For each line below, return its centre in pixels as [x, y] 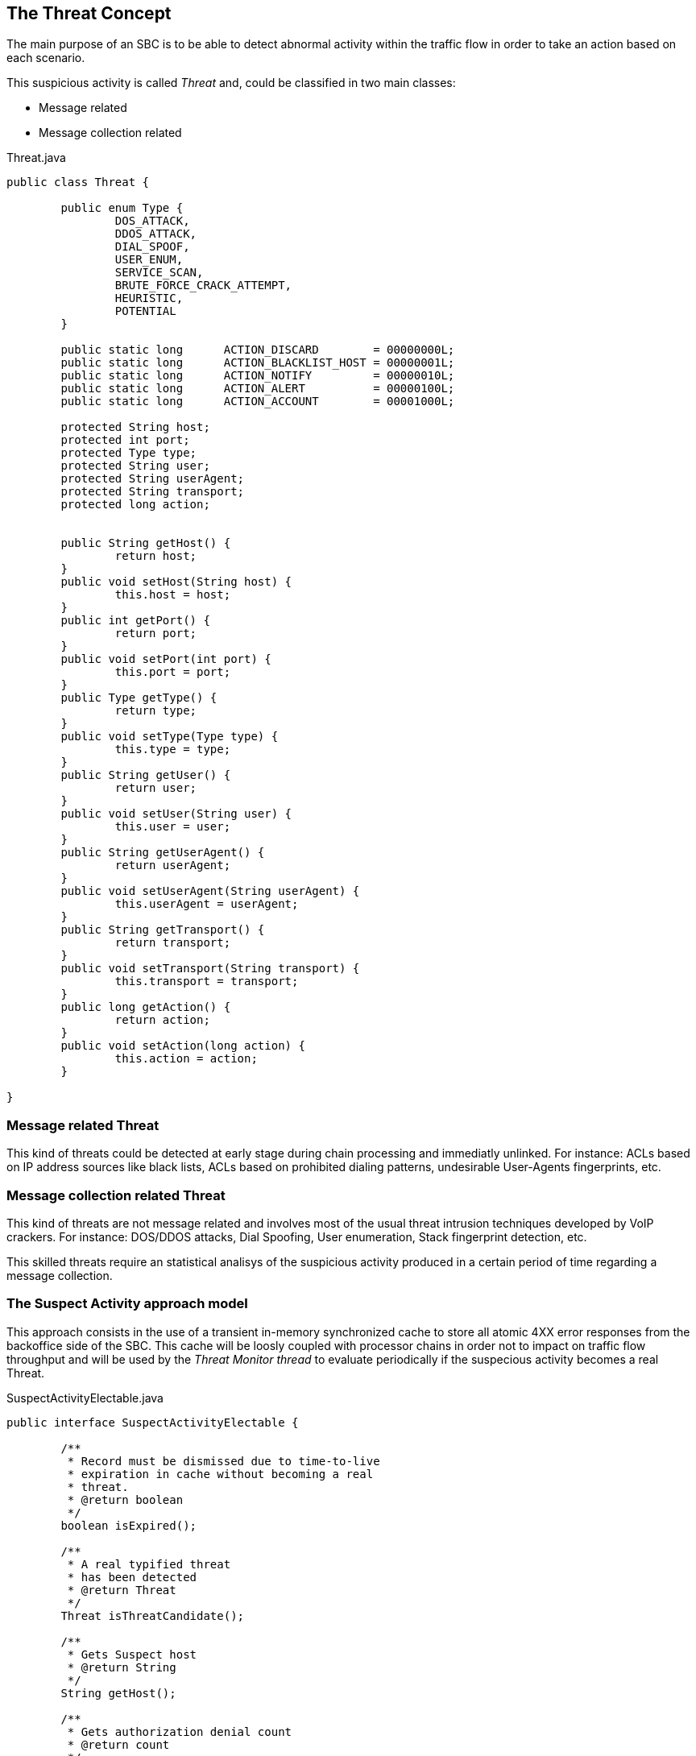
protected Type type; [129, 453]
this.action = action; [186, 1059]
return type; [156, 711]
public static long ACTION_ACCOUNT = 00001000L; [258, 402]
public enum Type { [122, 208]
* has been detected [132, 1577]
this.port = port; [173, 672]
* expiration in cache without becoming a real [220, 1474]
